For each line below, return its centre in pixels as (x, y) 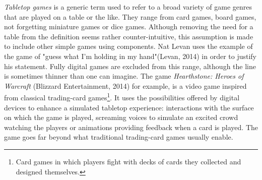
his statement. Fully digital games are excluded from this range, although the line (130, 66)
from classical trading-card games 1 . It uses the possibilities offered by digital (122, 97)
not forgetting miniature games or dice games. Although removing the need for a (129, 26)
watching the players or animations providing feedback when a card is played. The (131, 127)
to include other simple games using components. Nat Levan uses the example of (128, 46)
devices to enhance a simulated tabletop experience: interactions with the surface (129, 107)
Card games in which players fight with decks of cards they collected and (128, 161)
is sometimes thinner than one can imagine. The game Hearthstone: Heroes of (124, 76)
